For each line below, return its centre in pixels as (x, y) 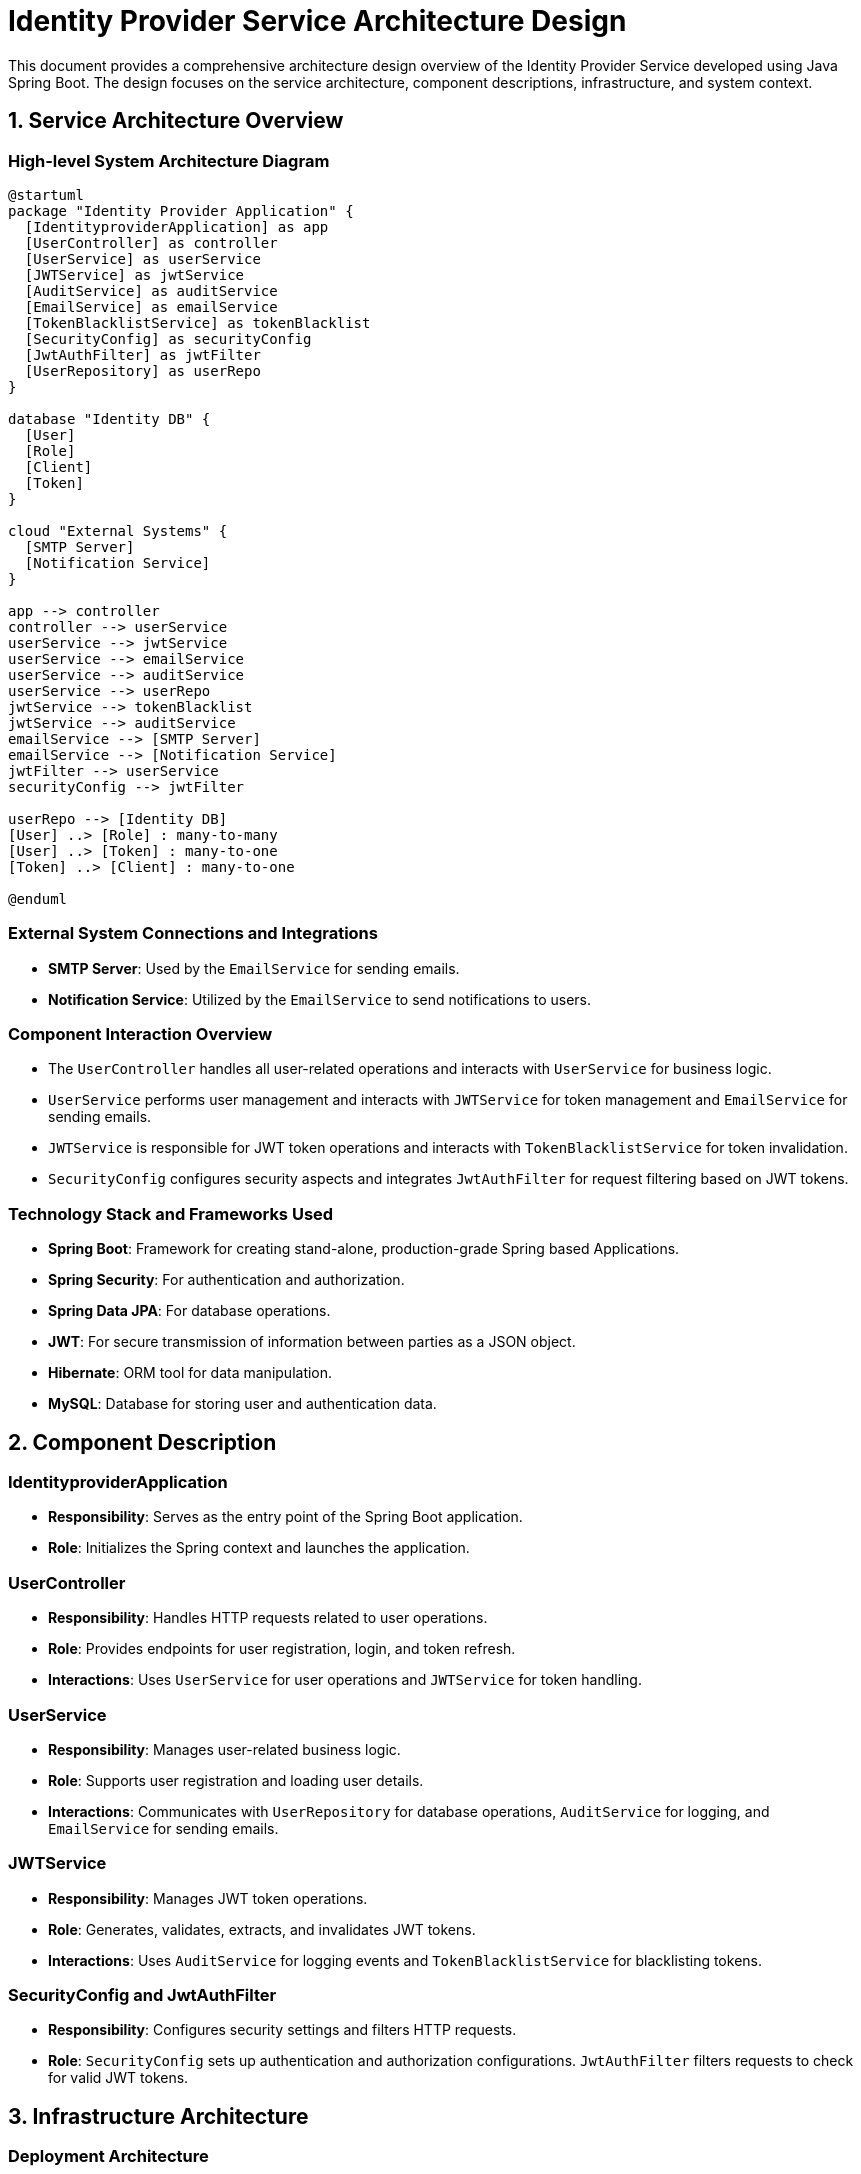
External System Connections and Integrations (193, 933)
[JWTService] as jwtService (134, 274)
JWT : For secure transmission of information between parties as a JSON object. (312, 1342)
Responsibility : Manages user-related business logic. (224, 1749)
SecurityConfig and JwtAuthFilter (142, 1995)
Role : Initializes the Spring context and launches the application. (259, 1548)
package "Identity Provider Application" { (181, 210)
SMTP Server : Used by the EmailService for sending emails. (254, 968)
